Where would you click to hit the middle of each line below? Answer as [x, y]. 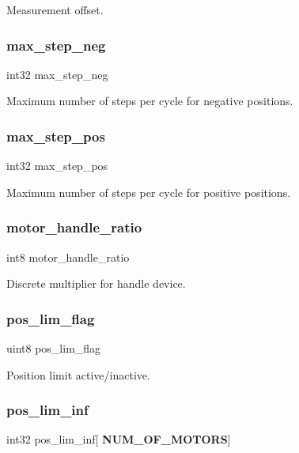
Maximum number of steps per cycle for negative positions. [150, 101]
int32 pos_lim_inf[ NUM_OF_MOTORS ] [119, 439]
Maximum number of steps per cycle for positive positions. [149, 192]
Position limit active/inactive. [78, 374]
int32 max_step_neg [57, 74]
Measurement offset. [55, 9]
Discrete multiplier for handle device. [96, 283]
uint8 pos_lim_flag [54, 348]
